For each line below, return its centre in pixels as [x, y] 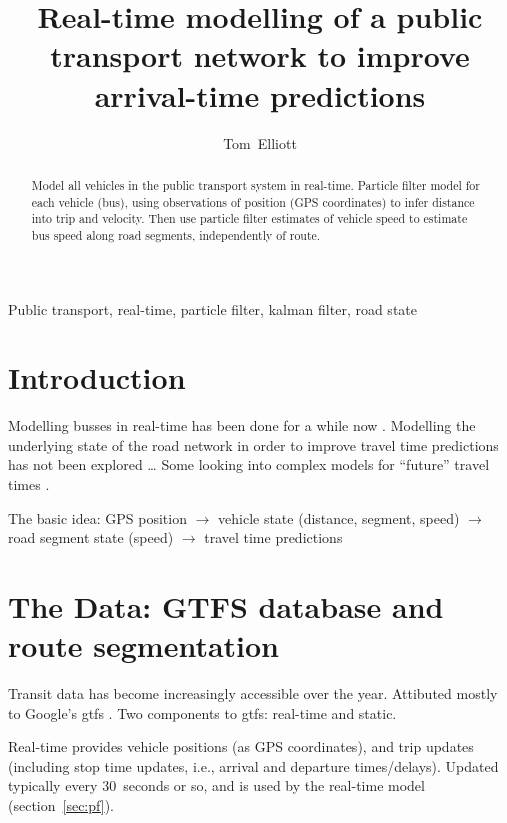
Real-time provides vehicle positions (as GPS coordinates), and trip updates [241, 746]
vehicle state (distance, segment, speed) [339, 517]
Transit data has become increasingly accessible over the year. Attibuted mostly [253, 693]
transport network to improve [260, 55]
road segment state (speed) [91, 537]
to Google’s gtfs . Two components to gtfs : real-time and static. [202, 712]
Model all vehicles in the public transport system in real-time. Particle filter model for [255, 184]
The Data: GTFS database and [226, 605]
